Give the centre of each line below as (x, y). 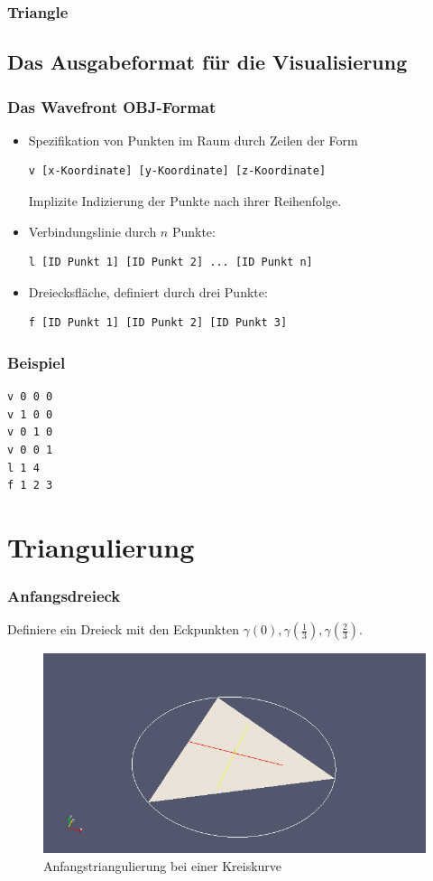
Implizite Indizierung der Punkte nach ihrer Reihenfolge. (185, 201)
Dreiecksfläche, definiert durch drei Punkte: (148, 291)
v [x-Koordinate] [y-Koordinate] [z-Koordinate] (177, 171)
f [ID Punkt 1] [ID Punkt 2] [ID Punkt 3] (158, 323)
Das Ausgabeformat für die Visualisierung (207, 62)
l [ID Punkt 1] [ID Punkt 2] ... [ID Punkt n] (170, 262)
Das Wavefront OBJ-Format (112, 106)
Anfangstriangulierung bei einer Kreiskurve (163, 865)
